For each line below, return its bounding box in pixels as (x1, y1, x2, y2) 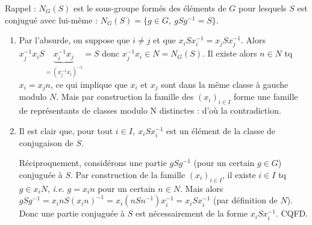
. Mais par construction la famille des (56, 90, 194, 103)
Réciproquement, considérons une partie (19, 156, 167, 169)
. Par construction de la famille (70, 168, 186, 180)
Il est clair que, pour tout (19, 124, 113, 137)
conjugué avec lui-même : (5, 13, 98, 26)
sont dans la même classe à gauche (161, 78, 289, 90)
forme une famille (233, 90, 298, 103)
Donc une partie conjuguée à (19, 207, 125, 220)
